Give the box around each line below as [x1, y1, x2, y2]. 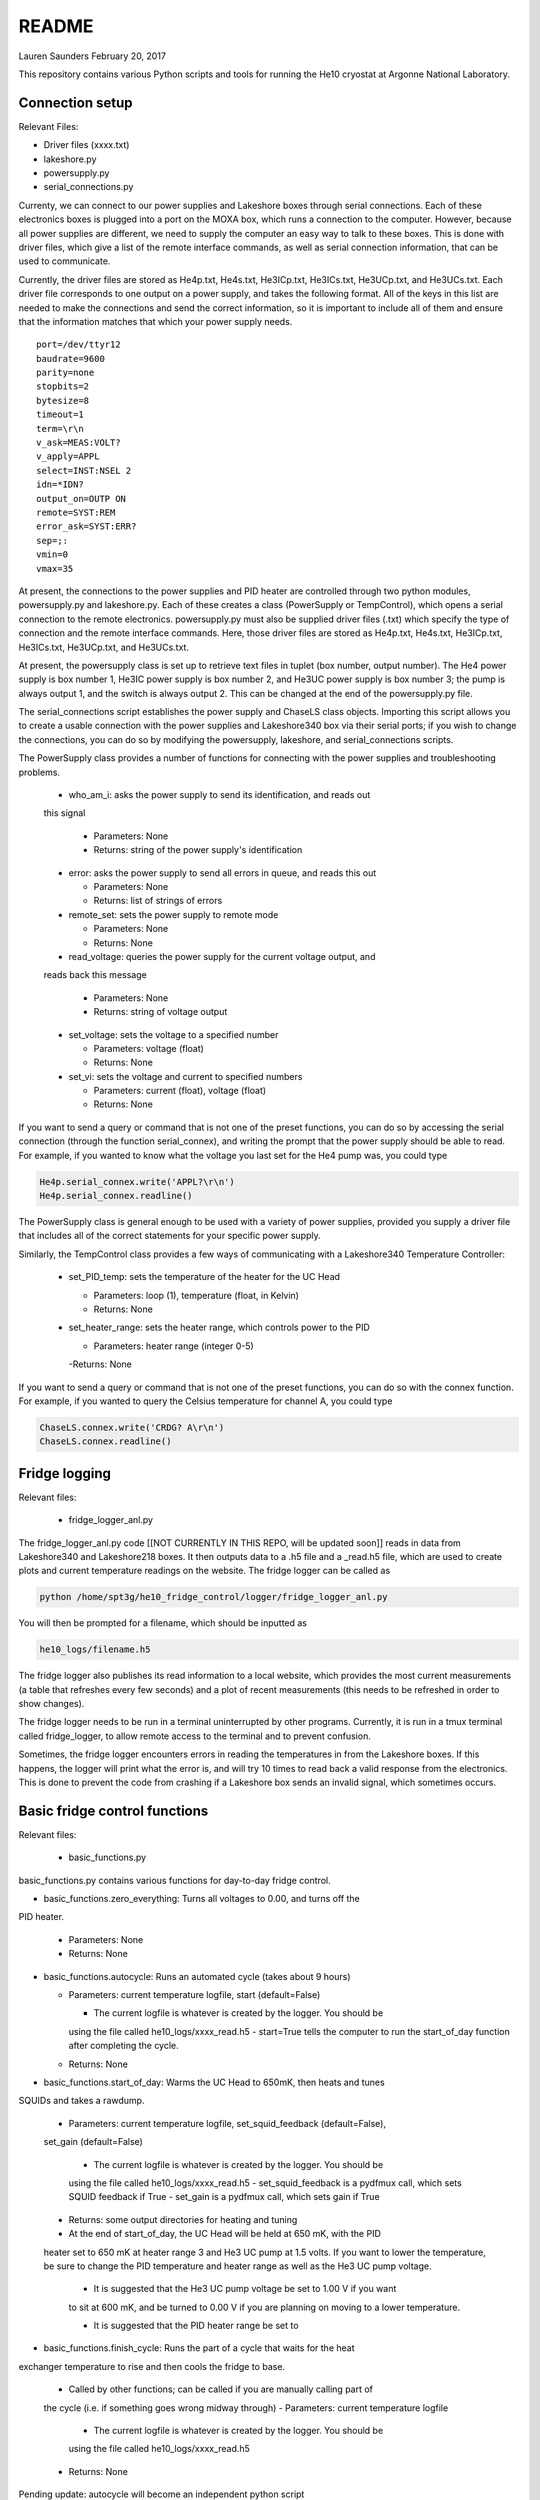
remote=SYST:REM [36, 507, 116, 518]
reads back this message [43, 969, 147, 981]
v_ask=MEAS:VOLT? [36, 437, 121, 449]
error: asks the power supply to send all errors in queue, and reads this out [68, 866, 377, 879]
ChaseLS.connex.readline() [39, 1436, 172, 1447]
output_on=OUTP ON [36, 493, 127, 504]
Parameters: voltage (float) [93, 1042, 205, 1054]
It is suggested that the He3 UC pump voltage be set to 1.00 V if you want [93, 2283, 397, 2295]
